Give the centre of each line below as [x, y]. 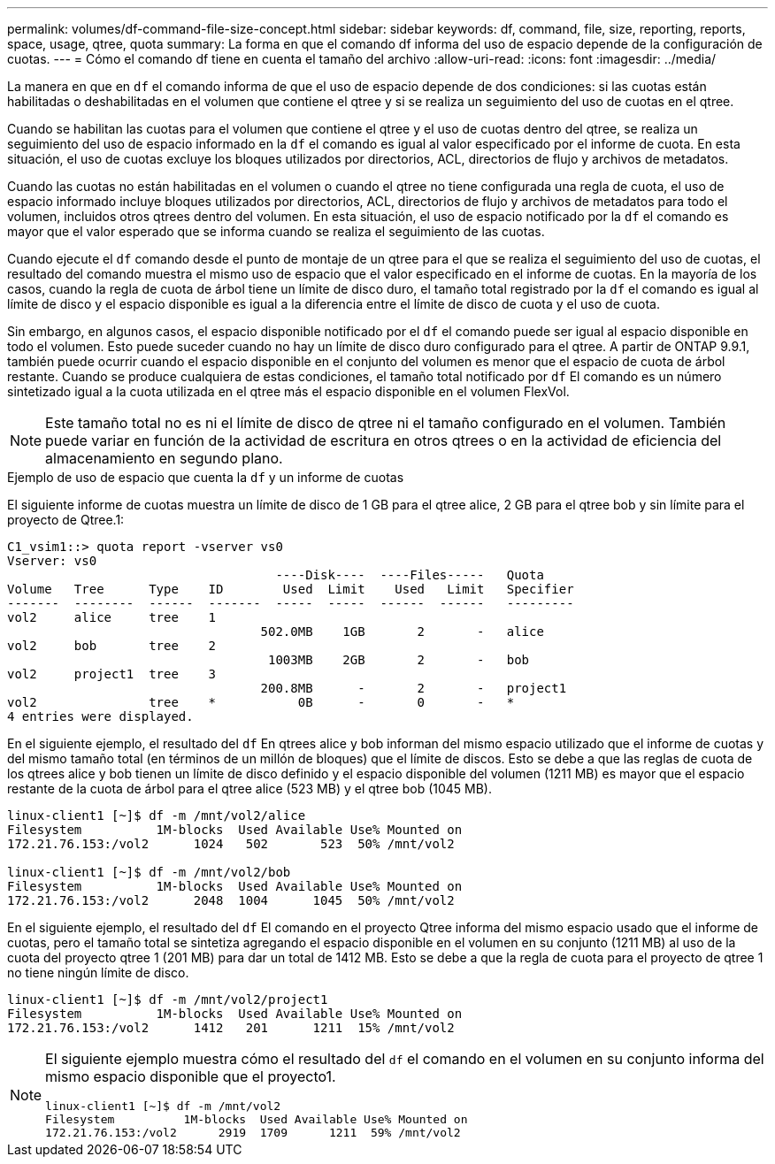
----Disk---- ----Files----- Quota [410, 575]
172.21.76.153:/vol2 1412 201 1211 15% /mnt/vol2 [231, 1028]
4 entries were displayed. [100, 716]
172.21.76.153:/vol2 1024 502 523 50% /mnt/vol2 [231, 844]
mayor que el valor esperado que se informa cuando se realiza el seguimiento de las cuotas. [276, 231]
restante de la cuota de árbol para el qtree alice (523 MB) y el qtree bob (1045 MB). [250, 789]
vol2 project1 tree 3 [112, 674]
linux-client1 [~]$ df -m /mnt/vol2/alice [157, 816]
